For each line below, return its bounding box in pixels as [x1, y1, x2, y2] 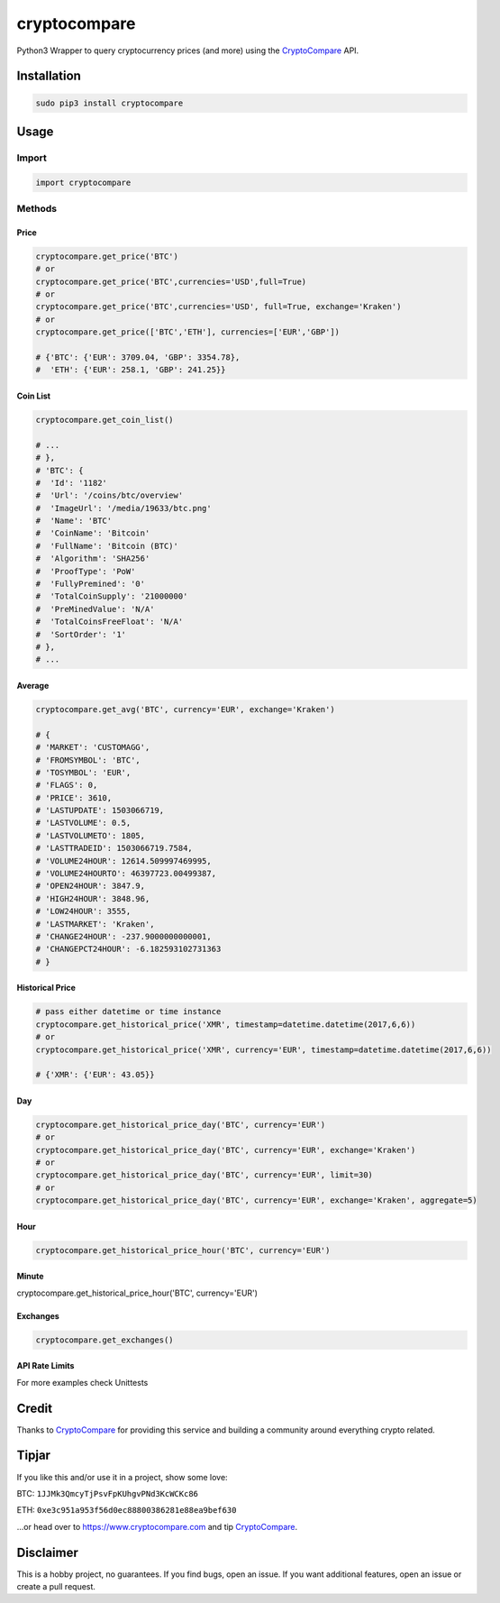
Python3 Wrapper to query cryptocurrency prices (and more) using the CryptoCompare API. [16, 45, 359, 56]
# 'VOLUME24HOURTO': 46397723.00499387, [35, 868, 216, 879]
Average [16, 680, 50, 691]
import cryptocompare [35, 177, 132, 188]
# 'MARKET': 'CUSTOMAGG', [35, 742, 150, 753]
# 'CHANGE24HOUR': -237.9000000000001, [35, 931, 212, 941]
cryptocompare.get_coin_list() [35, 415, 175, 425]
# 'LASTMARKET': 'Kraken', [35, 919, 155, 929]
